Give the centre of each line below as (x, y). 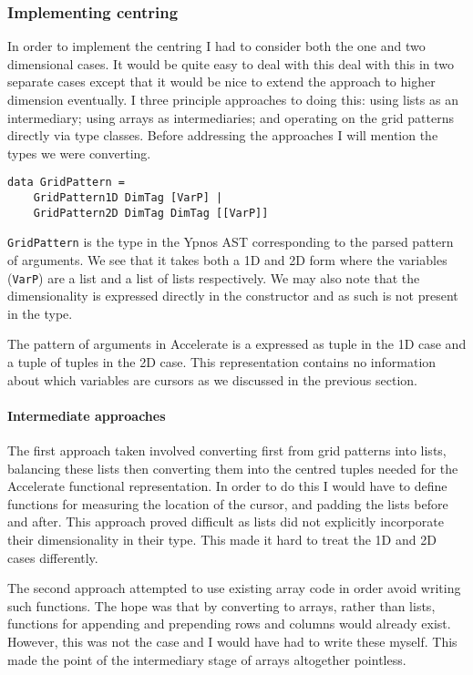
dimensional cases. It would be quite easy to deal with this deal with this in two (231, 63)
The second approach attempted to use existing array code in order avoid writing (234, 588)
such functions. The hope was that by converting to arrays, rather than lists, (221, 605)
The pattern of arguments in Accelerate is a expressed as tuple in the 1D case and (237, 344)
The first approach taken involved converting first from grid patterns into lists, (227, 450)
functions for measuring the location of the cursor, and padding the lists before (228, 503)
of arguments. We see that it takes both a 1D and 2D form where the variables (227, 260)
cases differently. (53, 557)
